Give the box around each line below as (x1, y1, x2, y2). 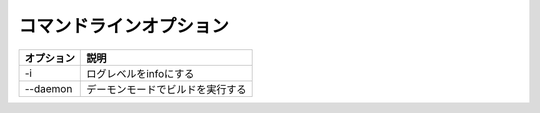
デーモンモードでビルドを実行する (86, 82, 247, 96)
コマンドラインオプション (18, 15, 230, 37)
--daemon (24, 81, 73, 95)
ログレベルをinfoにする (86, 66, 195, 80)
